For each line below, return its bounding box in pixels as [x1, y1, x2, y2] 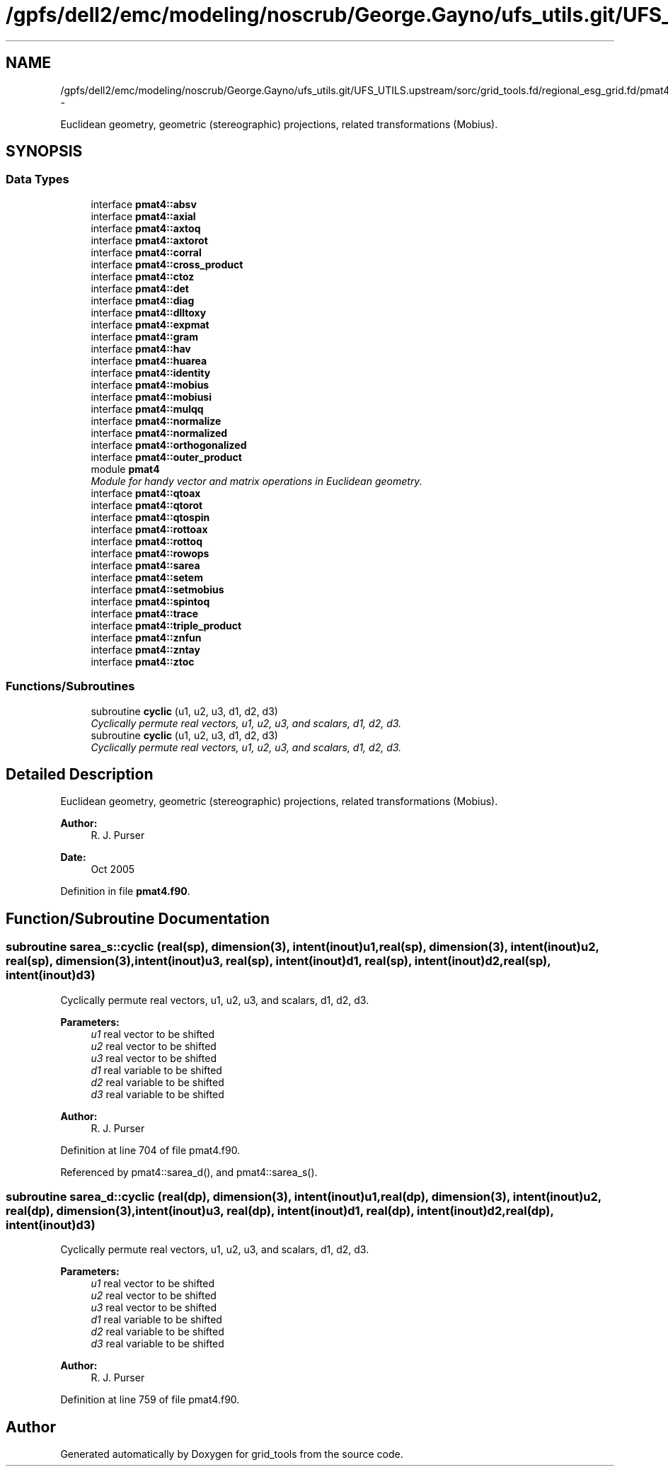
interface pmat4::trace [91, 607, 199, 620]
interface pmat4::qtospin [91, 510, 210, 523]
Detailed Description [6, 765, 154, 783]
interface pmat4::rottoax [91, 523, 208, 535]
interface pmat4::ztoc [91, 655, 195, 668]
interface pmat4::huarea [91, 354, 207, 367]
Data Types [6, 172, 69, 187]
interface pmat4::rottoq [91, 535, 202, 547]
